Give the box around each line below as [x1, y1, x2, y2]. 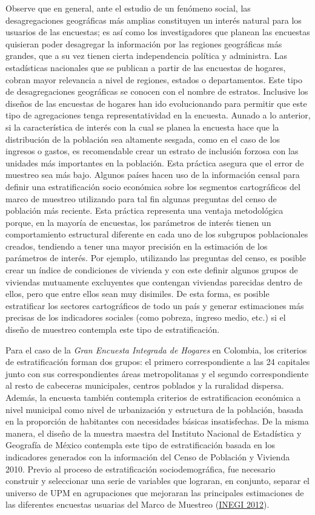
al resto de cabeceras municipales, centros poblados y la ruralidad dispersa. [5, 379, 284, 392]
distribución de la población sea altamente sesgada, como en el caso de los [5, 132, 280, 145]
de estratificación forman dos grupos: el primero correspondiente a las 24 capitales [5, 355, 310, 368]
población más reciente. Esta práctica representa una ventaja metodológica [5, 204, 283, 217]
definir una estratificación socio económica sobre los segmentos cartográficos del [5, 180, 300, 193]
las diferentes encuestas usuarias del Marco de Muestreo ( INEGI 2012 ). [5, 498, 270, 511]
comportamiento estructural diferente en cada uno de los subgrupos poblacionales [5, 228, 308, 240]
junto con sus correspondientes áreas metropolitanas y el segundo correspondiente [5, 367, 309, 380]
